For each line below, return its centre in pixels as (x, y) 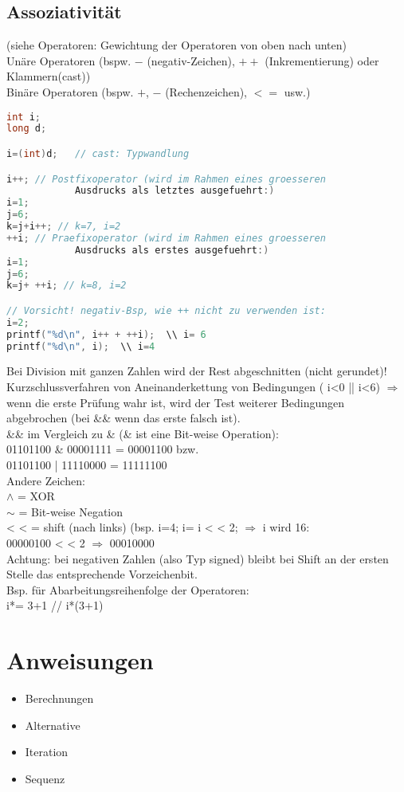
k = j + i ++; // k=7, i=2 (64, 227)
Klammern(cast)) (49, 76)
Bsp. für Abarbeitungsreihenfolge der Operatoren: (128, 589)
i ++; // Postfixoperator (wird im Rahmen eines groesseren (166, 179)
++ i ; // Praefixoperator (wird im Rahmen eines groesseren (166, 238)
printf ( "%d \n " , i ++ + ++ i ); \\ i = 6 (106, 334)
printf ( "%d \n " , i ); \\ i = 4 (81, 346)
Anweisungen (80, 660)
